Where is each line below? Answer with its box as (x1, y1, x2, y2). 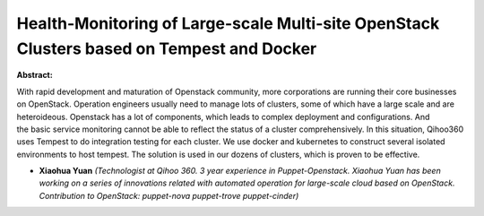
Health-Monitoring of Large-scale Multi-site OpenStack (16, 13, 440, 33)
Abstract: (16, 70, 53, 81)
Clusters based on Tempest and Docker (16, 39, 317, 58)
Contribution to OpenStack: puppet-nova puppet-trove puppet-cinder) (39, 190, 299, 201)
